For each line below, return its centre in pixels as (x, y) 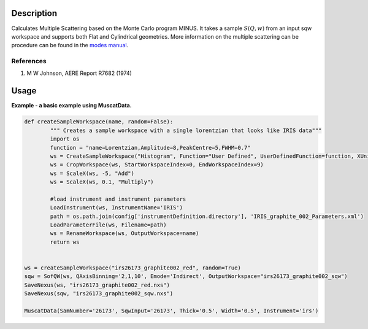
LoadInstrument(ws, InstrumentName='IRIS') (117, 208)
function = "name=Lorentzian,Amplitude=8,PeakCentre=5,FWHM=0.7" (150, 148)
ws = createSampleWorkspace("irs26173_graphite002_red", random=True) (133, 268)
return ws (65, 242)
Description (34, 13)
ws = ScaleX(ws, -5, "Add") (92, 173)
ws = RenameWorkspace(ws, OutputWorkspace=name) (125, 234)
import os (65, 139)
